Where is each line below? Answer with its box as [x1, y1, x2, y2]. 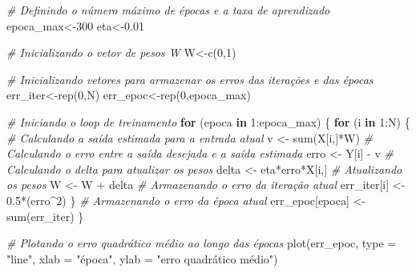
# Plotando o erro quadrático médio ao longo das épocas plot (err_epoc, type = [6, 235, 397, 251]
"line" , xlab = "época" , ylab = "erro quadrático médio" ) [6, 250, 278, 267]
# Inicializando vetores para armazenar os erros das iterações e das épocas [6, 70, 374, 87]
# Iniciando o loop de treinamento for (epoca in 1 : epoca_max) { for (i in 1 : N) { [6, 113, 410, 130]
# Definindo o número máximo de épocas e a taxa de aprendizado [6, 2, 330, 18]
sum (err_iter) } [6, 207, 84, 224]
